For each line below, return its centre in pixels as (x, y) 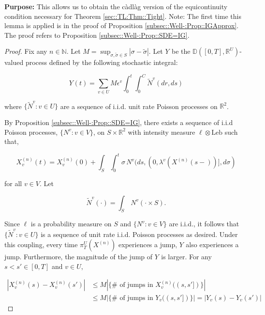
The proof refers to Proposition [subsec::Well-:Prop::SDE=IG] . (97, 35)
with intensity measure (162, 132)
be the (181, 51)
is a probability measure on (71, 224)
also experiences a (212, 244)
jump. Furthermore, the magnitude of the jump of (79, 257)
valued (14, 62)
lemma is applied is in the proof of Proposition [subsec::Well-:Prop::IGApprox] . (122, 25)
